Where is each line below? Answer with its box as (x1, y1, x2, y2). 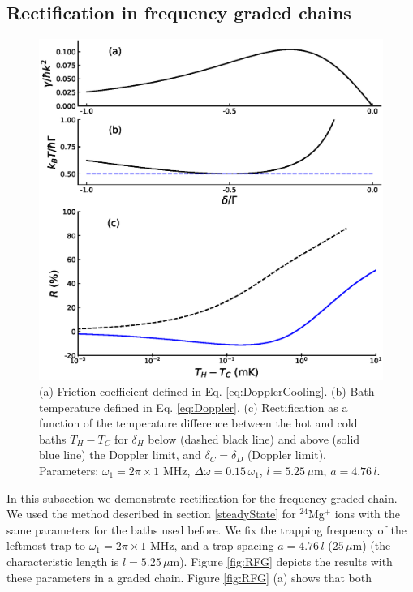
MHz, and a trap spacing (149, 537, 274, 554)
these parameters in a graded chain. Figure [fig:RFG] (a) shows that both (6, 568, 372, 586)
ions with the (334, 505, 400, 522)
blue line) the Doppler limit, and (39, 446, 201, 463)
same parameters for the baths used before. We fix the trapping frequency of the (6, 521, 407, 538)
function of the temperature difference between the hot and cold (39, 414, 358, 431)
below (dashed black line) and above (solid (148, 430, 360, 447)
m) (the (352, 537, 391, 554)
